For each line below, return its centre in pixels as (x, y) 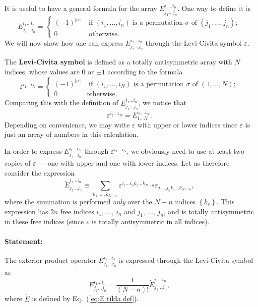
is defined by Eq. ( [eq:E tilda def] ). (85, 298)
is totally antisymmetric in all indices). (151, 221)
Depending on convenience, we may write (67, 124)
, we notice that (162, 102)
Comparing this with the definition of (62, 102)
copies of (18, 163)
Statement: (24, 241)
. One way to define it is (214, 8)
